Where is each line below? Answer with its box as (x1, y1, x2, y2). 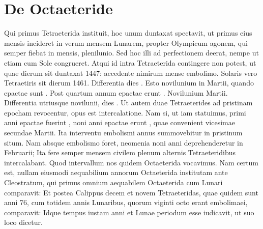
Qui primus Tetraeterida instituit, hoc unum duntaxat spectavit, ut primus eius (4, 27, 252, 38)
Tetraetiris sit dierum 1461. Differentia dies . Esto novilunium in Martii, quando (4, 77, 254, 88)
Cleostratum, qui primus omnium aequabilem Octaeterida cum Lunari (4, 177, 223, 188)
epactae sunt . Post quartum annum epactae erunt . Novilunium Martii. (4, 87, 228, 98)
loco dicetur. (4, 217, 43, 227)
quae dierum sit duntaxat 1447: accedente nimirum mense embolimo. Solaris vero (4, 67, 257, 78)
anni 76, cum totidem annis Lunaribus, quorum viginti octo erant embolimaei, (4, 197, 248, 208)
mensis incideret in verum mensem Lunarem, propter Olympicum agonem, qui (4, 37, 248, 48)
